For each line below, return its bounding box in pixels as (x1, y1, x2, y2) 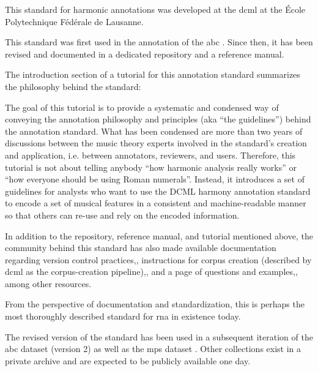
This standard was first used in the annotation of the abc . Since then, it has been (5, 36, 313, 48)
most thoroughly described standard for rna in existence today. (5, 310, 241, 323)
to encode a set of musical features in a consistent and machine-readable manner (5, 197, 306, 209)
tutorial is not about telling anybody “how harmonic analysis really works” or (5, 160, 297, 173)
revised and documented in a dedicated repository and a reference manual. (5, 47, 284, 60)
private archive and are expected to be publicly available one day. (5, 354, 251, 367)
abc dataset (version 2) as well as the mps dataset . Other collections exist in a (5, 342, 301, 355)
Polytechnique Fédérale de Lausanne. (5, 15, 144, 28)
